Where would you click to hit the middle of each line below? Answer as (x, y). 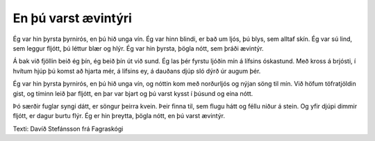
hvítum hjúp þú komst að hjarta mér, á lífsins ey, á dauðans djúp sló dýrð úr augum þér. (137, 71)
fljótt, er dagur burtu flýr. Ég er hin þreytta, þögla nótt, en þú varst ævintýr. (119, 116)
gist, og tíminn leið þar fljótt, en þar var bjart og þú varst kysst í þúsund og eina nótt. (133, 93)
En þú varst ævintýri (72, 18)
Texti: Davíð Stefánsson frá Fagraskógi (68, 128)
